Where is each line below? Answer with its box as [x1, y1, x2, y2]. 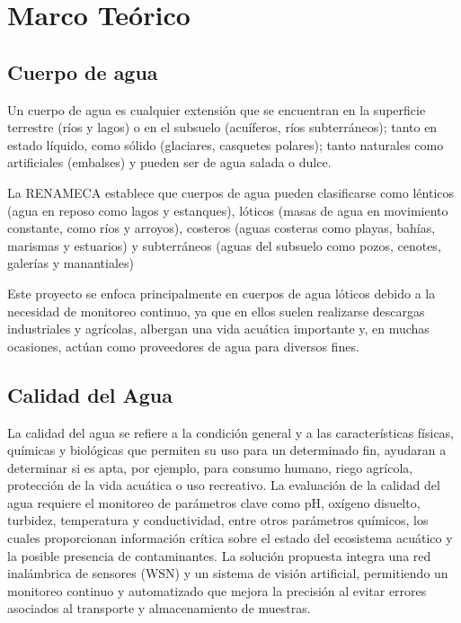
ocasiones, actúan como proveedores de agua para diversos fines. [7, 336, 359, 355]
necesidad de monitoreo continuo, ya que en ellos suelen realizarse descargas [7, 301, 425, 320]
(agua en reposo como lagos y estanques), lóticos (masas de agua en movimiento [7, 200, 448, 219]
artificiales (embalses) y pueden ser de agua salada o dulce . [7, 153, 332, 172]
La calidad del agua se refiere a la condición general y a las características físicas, [7, 423, 455, 441]
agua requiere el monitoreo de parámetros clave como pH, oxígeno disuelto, [7, 493, 421, 512]
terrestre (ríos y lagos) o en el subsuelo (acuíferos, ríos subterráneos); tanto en [7, 118, 438, 137]
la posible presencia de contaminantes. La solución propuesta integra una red [7, 546, 431, 565]
